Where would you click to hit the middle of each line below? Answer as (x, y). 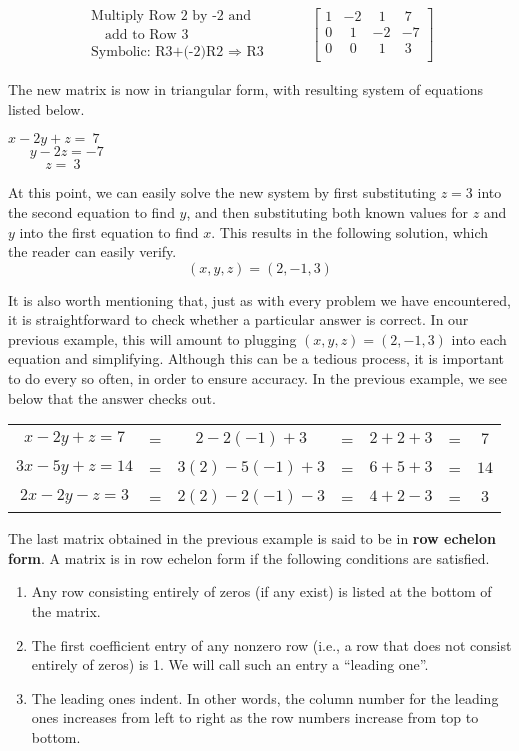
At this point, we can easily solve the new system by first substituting (222, 192)
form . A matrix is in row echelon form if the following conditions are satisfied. (249, 557)
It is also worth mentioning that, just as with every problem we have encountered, (259, 299)
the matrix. (66, 611)
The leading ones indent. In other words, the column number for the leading (265, 697)
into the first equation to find (109, 231)
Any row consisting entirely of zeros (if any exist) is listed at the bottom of (261, 591)
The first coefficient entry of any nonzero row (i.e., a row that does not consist (271, 644)
